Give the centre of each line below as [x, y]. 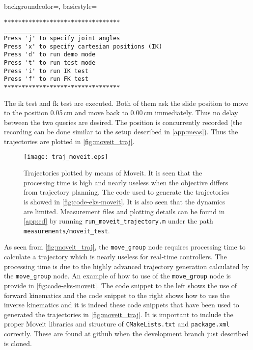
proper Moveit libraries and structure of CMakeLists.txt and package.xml [117, 324]
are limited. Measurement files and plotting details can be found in [124, 211]
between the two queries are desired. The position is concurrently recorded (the [123, 122]
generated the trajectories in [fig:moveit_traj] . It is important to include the [119, 314]
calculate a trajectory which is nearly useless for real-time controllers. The [115, 257]
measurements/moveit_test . [67, 230]
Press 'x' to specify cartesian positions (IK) [83, 46]
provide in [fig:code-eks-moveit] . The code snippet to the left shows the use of [121, 285]
